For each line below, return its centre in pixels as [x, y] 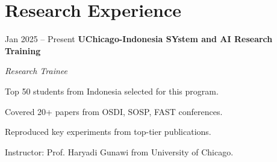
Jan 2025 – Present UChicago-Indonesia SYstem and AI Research [139, 39]
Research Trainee [36, 71]
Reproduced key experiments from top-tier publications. [108, 132]
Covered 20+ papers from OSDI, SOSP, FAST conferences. [114, 111]
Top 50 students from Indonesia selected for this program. [112, 91]
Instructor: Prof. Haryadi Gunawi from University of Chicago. [119, 151]
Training [23, 50]
